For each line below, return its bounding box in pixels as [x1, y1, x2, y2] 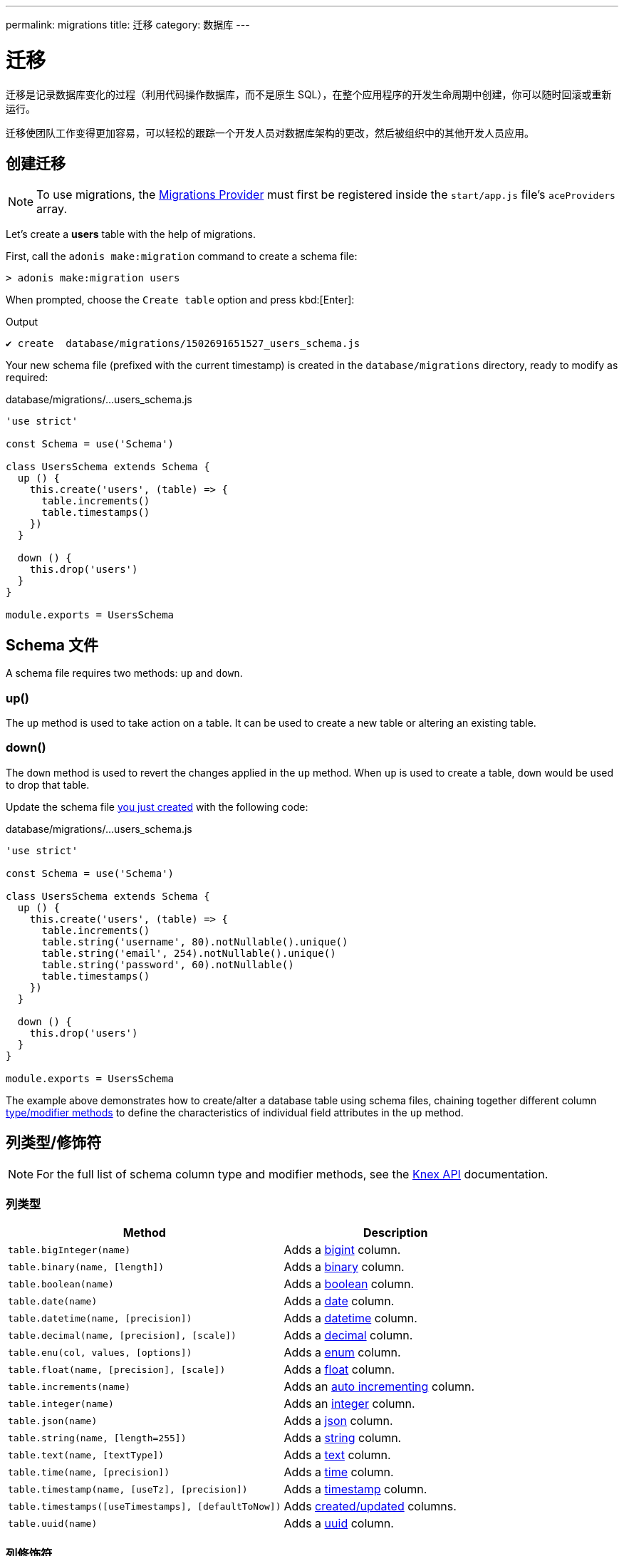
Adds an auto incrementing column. [284, 1379, 475, 1394]
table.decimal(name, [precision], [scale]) [8, 1329, 236, 1341]
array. [36, 202, 67, 217]
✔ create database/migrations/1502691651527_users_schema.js [6, 338, 360, 350]
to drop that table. [6, 778, 90, 791]
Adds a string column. [284, 1431, 402, 1446]
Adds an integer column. [284, 1396, 415, 1411]
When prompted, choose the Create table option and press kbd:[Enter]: [6, 294, 355, 306]
